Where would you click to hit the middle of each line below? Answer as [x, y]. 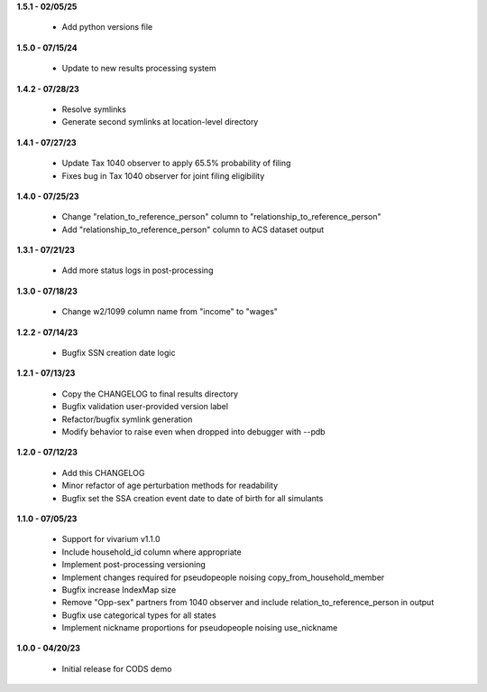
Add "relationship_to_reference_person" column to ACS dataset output [193, 229]
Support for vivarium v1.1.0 [111, 539]
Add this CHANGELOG [103, 472]
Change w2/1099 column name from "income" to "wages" [170, 312]
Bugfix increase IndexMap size [119, 589]
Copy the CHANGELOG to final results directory [150, 394]
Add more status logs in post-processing [138, 270]
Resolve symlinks [94, 109]
